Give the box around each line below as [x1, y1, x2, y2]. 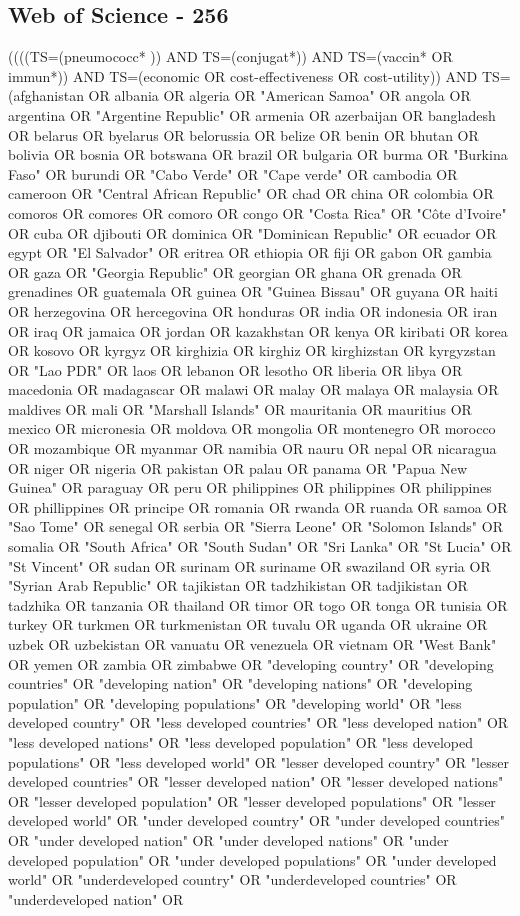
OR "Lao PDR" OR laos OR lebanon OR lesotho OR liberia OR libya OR [8, 359, 463, 380]
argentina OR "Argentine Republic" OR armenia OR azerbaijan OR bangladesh [8, 104, 496, 125]
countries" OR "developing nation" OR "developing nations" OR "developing [8, 673, 473, 694]
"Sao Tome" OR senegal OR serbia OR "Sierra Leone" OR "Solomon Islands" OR [8, 516, 503, 537]
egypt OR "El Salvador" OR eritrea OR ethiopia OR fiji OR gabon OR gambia [8, 242, 492, 263]
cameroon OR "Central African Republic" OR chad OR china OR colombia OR [8, 183, 494, 204]
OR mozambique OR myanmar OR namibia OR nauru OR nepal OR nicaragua [8, 438, 497, 459]
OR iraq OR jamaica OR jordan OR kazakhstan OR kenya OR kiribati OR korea [8, 320, 508, 341]
